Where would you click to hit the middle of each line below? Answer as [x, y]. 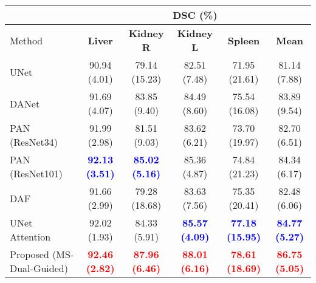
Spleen [244, 40]
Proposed [29, 254]
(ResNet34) [34, 142]
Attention [30, 237]
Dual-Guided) [39, 268]
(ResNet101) [36, 173]
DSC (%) [195, 15]
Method [26, 40]
